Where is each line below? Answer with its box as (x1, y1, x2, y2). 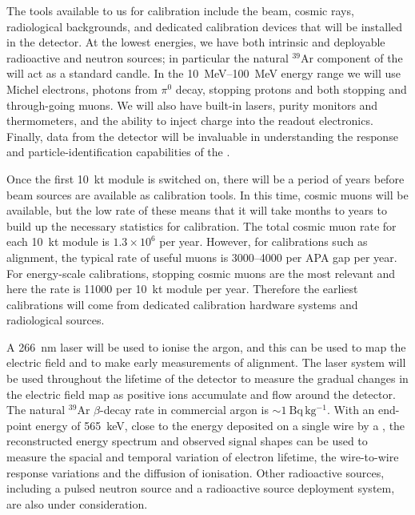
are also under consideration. (6, 495, 148, 512)
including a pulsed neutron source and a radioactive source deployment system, (6, 480, 395, 497)
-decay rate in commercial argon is (100, 401, 269, 418)
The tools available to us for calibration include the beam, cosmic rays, (6, 2, 354, 18)
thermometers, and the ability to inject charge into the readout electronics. (6, 112, 373, 129)
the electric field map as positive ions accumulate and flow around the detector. (6, 385, 396, 402)
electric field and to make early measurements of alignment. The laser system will (6, 354, 406, 371)
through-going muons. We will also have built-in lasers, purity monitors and (6, 96, 378, 113)
